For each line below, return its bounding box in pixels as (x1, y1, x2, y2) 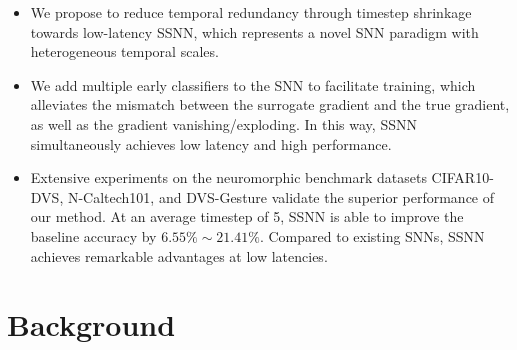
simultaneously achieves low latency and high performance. (30, 133, 392, 154)
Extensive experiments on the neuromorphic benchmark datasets (30, 167, 427, 188)
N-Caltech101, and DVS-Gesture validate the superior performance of (67, 186, 495, 207)
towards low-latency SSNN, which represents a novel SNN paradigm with (30, 21, 479, 42)
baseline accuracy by (30, 225, 157, 246)
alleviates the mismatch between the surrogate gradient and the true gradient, (30, 94, 510, 115)
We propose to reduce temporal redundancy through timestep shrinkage (30, 2, 472, 22)
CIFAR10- (431, 167, 494, 188)
